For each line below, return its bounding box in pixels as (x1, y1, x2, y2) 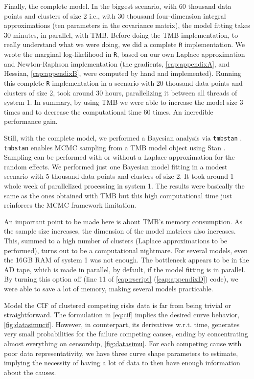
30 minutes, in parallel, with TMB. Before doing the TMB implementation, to (4, 29, 238, 40)
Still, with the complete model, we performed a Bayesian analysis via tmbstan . (4, 132, 242, 142)
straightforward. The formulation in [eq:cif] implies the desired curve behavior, (4, 309, 239, 320)
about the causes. (4, 367, 56, 377)
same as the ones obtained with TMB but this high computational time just (4, 190, 232, 200)
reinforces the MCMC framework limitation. (4, 200, 137, 210)
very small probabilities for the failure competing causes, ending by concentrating (4, 329, 248, 339)
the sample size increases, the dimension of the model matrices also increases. (4, 226, 236, 236)
